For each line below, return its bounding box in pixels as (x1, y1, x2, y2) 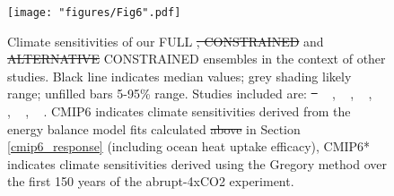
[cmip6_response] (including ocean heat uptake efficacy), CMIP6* (7, 137, 371, 156)
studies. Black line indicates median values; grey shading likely (7, 66, 352, 85)
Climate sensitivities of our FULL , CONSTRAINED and (7, 31, 324, 50)
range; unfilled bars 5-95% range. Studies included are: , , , (7, 84, 372, 103)
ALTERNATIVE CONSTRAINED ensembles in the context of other (7, 49, 386, 68)
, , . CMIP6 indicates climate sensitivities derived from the (7, 102, 351, 121)
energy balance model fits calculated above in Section (7, 119, 301, 138)
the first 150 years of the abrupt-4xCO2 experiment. (7, 172, 294, 191)
